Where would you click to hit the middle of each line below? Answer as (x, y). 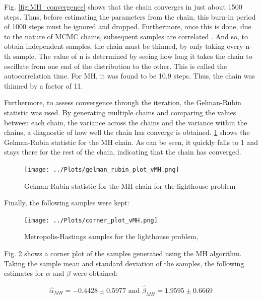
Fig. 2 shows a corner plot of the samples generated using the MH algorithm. (123, 253)
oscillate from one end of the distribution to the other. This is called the (116, 66)
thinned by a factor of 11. (44, 85)
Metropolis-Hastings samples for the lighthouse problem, (111, 236)
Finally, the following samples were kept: (67, 203)
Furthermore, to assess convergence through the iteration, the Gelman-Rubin (123, 102)
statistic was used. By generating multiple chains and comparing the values (120, 112)
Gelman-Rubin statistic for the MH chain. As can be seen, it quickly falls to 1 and (131, 142)
